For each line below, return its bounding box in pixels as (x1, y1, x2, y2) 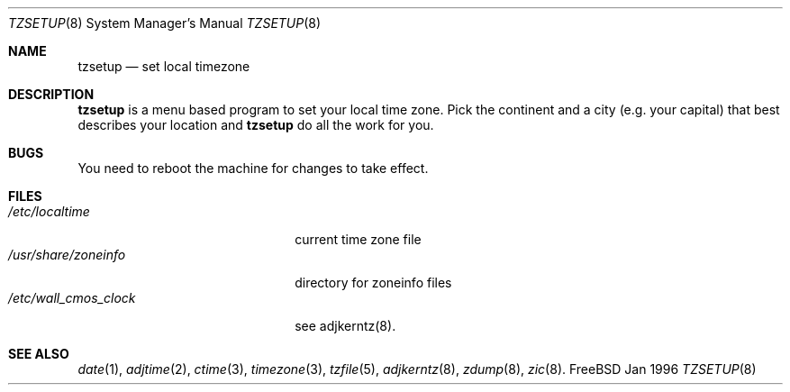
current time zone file (295, 232, 422, 247)
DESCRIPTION (8, 87, 95, 102)
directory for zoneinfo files (295, 275, 452, 290)
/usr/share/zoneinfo (8, 247, 126, 262)
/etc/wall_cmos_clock (8, 290, 136, 305)
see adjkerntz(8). (295, 318, 396, 333)
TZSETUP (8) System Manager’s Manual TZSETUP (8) (8, 15, 322, 31)
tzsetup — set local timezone (77, 59, 250, 74)
